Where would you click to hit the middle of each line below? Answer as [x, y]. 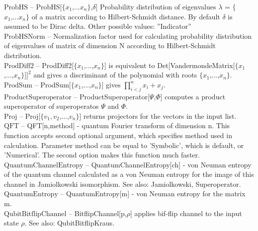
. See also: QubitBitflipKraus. [70, 223]
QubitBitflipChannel [35, 214]
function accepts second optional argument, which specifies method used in [118, 135]
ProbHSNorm [25, 37]
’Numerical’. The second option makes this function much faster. [102, 155]
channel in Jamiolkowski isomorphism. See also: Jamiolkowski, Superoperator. [123, 184]
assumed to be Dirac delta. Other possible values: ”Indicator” [98, 26]
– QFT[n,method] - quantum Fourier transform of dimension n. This [126, 125]
